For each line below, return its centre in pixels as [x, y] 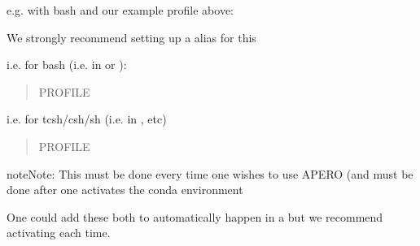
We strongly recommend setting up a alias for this [131, 37]
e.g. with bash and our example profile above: [120, 10]
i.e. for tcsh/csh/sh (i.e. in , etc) [87, 119]
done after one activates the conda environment [125, 190]
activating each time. [59, 233]
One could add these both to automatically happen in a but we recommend [195, 216]
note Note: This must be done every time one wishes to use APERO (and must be [210, 173]
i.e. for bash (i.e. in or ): [67, 65]
